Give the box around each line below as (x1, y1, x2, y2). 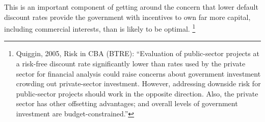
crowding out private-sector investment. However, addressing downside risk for (16, 78, 261, 89)
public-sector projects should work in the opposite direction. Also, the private (16, 88, 258, 99)
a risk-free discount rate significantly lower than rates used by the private (16, 58, 246, 69)
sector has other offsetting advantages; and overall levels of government (16, 98, 238, 109)
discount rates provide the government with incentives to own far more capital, (4, 11, 251, 22)
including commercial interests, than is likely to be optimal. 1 (4, 22, 196, 34)
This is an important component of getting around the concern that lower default (4, 2, 258, 12)
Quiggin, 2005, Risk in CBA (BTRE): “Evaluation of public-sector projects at (16, 48, 259, 59)
